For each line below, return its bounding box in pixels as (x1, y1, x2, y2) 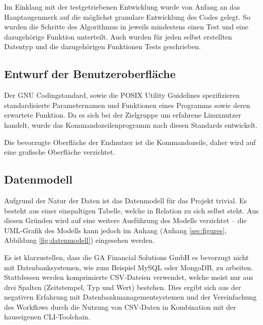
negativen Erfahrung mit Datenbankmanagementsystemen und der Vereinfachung (4, 292, 257, 302)
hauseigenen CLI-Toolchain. (4, 311, 90, 322)
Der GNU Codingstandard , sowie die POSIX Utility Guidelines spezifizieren (4, 90, 240, 100)
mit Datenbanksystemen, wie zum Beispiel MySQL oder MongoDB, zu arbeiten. (4, 262, 253, 272)
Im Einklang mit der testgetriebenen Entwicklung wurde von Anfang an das (4, 2, 240, 12)
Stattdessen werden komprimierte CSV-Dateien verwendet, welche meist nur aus (4, 272, 253, 282)
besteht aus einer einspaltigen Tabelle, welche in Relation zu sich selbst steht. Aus (4, 205, 259, 215)
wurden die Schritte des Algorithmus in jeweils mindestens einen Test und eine (4, 21, 249, 32)
